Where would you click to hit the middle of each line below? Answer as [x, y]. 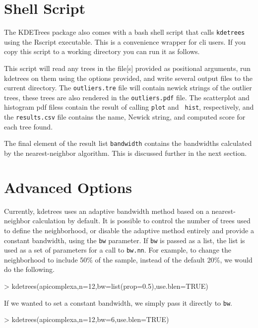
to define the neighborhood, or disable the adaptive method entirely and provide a [129, 230]
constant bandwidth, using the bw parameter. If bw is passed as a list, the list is [125, 240]
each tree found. [29, 126]
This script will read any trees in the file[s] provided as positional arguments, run [128, 68]
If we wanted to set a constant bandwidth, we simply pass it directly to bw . [118, 302]
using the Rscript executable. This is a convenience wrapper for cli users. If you [125, 41]
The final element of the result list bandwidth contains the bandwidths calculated [128, 143]
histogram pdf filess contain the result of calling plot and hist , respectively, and [129, 107]
